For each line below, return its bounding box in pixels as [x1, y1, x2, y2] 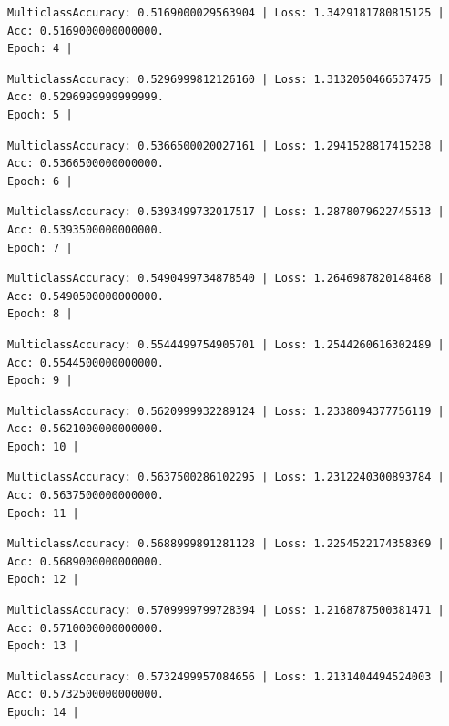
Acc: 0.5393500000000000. [7, 223, 164, 236]
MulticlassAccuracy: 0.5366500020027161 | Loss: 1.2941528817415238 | [7, 139, 444, 152]
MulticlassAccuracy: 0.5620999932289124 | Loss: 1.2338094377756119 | [7, 404, 444, 418]
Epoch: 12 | [7, 573, 79, 586]
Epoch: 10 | [7, 440, 79, 453]
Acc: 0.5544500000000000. [7, 356, 164, 369]
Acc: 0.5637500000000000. [7, 489, 164, 503]
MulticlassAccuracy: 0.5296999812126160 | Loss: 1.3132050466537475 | [7, 72, 444, 86]
